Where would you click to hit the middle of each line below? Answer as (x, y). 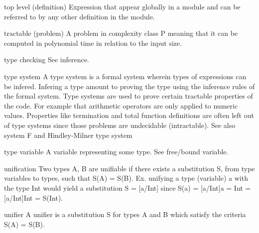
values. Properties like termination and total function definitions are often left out (129, 115)
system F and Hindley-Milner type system (68, 135)
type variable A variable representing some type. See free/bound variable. (116, 152)
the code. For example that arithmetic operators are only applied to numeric (121, 105)
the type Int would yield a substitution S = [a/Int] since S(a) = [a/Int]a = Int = (128, 187)
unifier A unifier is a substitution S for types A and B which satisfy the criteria (125, 214)
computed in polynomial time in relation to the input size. (93, 43)
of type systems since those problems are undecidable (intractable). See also (120, 125)
